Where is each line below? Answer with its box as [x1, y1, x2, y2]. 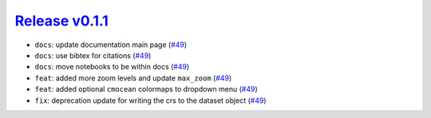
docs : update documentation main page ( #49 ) [34, 40, 188, 49]
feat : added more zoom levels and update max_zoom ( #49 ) [34, 73, 232, 83]
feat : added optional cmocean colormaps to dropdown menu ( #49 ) [34, 85, 259, 94]
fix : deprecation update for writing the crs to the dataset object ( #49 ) [34, 96, 267, 105]
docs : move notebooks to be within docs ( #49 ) [34, 62, 190, 72]
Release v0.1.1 [14, 12, 109, 29]
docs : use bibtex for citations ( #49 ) [34, 50, 152, 60]
